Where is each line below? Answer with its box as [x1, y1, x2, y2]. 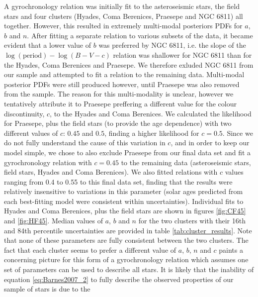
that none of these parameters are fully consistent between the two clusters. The [4, 235, 249, 245]
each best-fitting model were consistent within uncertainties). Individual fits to [4, 196, 244, 206]
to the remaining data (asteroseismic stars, [121, 157, 251, 167]
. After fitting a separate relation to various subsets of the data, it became [27, 30, 253, 40]
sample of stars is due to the [4, 284, 90, 294]
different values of [4, 127, 58, 138]
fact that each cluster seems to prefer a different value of [4, 244, 176, 255]
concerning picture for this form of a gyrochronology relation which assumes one [4, 254, 249, 265]
